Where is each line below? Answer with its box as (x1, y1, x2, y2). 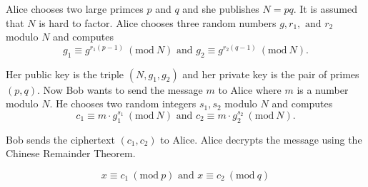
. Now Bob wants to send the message (37, 82, 203, 97)
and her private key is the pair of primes (182, 66, 359, 81)
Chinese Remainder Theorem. (6, 146, 136, 161)
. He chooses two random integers (49, 96, 197, 111)
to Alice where (218, 82, 282, 97)
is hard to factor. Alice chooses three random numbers (39, 15, 277, 30)
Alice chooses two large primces (6, 1, 144, 16)
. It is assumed (293, 1, 357, 16)
